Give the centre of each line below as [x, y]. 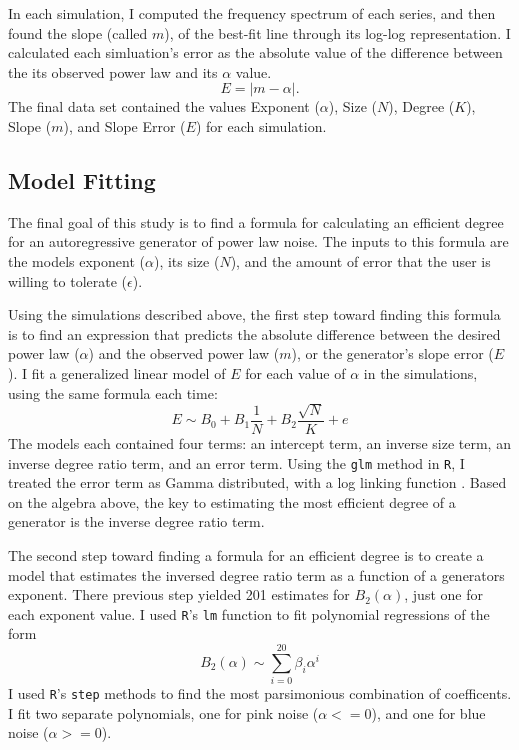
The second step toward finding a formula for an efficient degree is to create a [246, 554]
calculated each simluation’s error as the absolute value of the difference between [255, 52]
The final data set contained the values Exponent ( [164, 106]
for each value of [295, 372]
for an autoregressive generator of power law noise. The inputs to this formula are [258, 241]
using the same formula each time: [113, 392]
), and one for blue [428, 712]
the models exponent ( [76, 260]
